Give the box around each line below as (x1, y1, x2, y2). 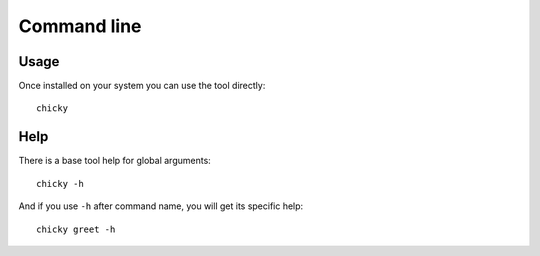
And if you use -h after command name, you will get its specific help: (18, 200, 304, 212)
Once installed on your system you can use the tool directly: (18, 80, 266, 92)
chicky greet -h (36, 223, 116, 235)
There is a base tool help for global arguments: (18, 155, 212, 167)
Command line (18, 15, 142, 37)
